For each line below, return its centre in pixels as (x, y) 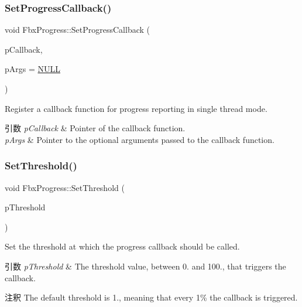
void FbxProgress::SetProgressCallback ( (78, 30)
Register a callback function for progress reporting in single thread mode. (136, 108)
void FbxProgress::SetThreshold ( (65, 187)
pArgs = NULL (33, 69)
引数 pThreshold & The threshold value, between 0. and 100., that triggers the (145, 266)
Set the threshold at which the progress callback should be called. (122, 246)
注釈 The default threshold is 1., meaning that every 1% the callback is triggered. (151, 297)
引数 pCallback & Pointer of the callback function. (95, 128)
